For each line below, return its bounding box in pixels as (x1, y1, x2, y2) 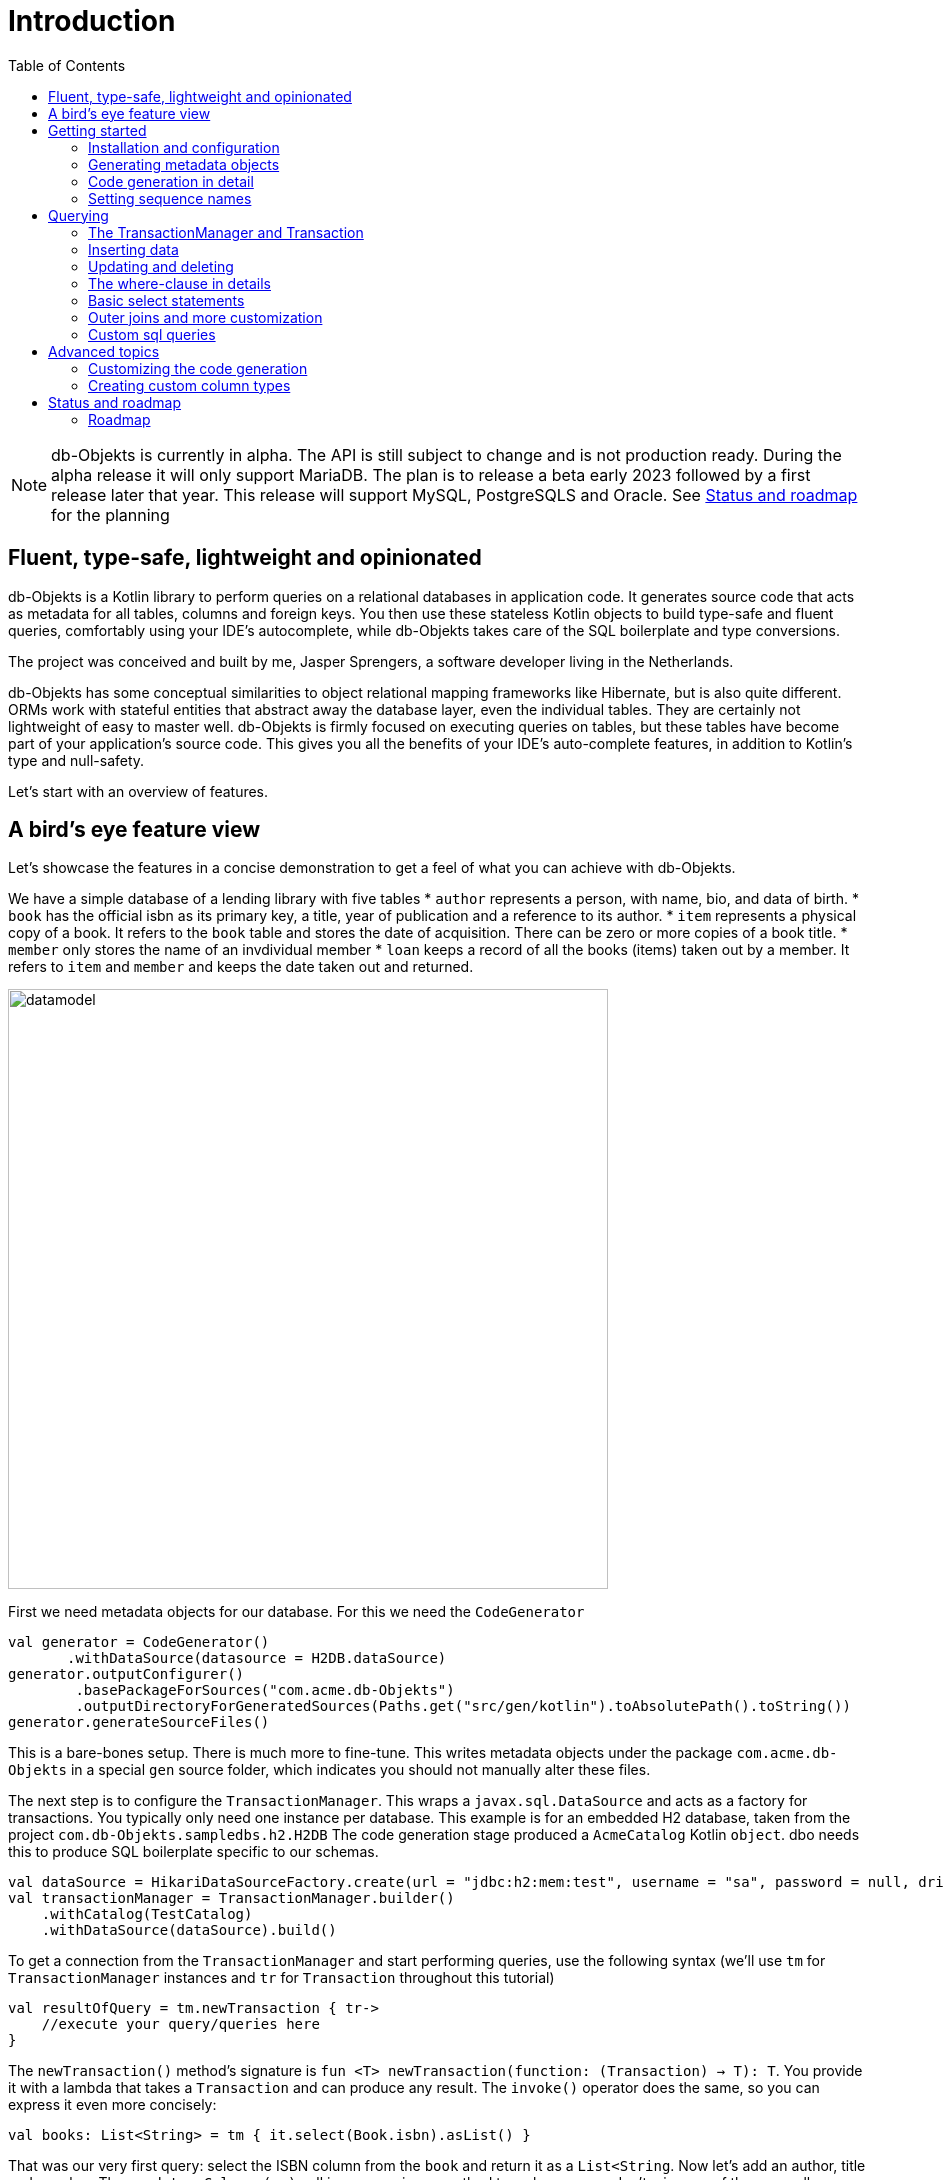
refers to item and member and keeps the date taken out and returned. (8, 958, 474, 976)
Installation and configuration (88, 138, 280, 156)
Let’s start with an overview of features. (8, 782, 269, 800)
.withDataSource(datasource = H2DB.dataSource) (67, 1650, 447, 1667)
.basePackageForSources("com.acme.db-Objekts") (75, 1682, 455, 1699)
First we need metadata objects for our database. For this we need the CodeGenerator (8, 1603, 585, 1621)
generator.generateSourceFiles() (8, 1714, 270, 1731)
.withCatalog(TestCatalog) (41, 1906, 253, 1923)
